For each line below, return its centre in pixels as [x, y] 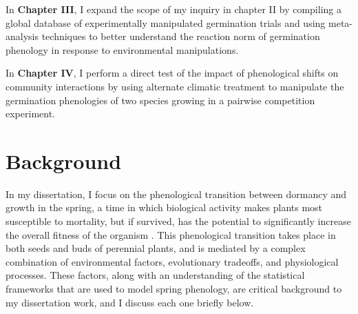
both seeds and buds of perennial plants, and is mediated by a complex [156, 248]
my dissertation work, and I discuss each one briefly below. [130, 302]
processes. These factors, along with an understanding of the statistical [155, 275]
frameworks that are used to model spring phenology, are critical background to [174, 289]
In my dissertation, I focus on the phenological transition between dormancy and [176, 194]
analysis [22, 36]
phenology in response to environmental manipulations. [122, 49]
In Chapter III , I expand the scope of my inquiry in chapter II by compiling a [173, 9]
